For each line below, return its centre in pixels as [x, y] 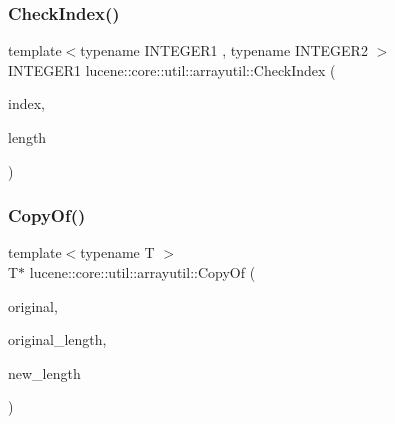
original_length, [57, 339]
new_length [44, 372]
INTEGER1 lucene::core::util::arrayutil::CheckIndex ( [172, 69]
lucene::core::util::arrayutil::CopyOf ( [142, 272]
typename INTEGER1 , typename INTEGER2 [224, 50]
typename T [117, 252]
